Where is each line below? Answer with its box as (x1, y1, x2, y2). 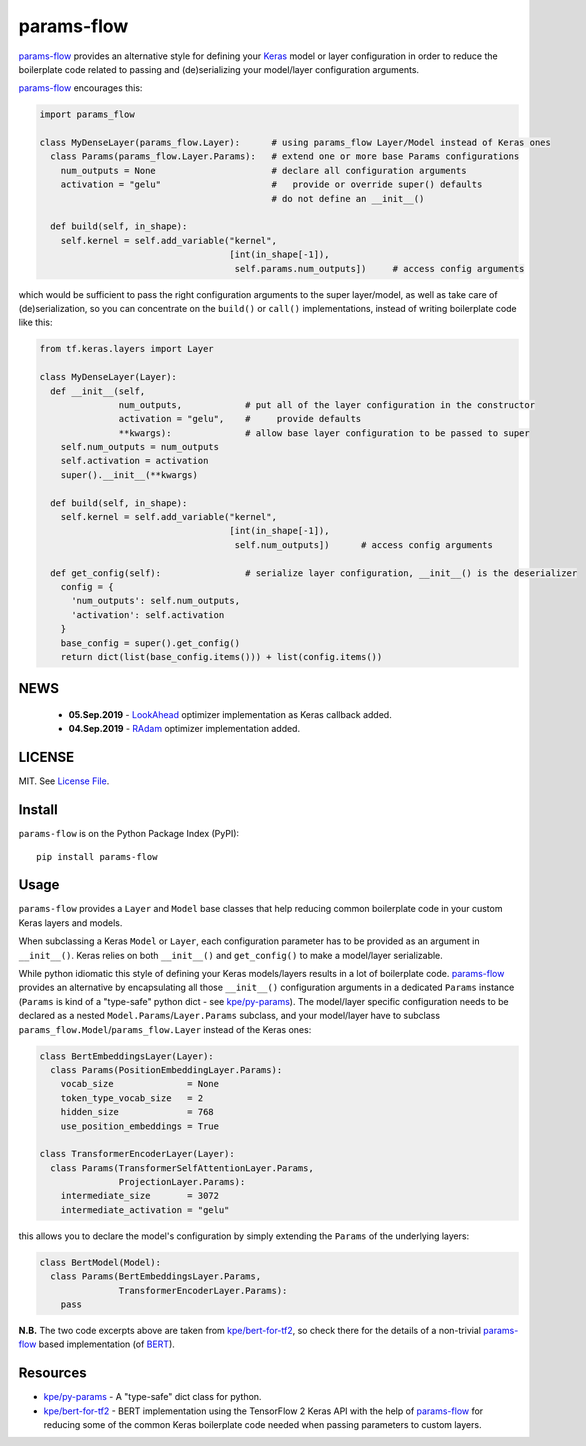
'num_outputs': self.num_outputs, (71, 595, 240, 607)
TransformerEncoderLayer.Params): (118, 1285, 288, 1296)
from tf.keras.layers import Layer (39, 343, 214, 355)
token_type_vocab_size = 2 (60, 1092, 204, 1104)
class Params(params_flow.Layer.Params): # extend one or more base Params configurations (50, 151, 520, 162)
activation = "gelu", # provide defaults (118, 413, 362, 425)
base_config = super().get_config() (60, 637, 240, 649)
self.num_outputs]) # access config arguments (234, 539, 494, 550)
